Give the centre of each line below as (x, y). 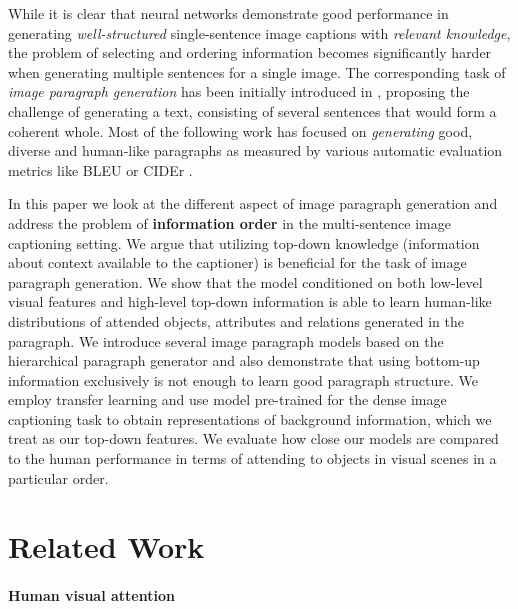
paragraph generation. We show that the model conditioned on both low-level (245, 281)
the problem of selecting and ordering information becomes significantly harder (250, 52)
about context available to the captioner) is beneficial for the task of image (237, 262)
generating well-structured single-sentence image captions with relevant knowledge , (259, 32)
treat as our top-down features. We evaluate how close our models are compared (253, 438)
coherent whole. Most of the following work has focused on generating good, (240, 130)
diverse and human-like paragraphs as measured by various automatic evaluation (255, 150)
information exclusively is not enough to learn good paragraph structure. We (243, 379)
